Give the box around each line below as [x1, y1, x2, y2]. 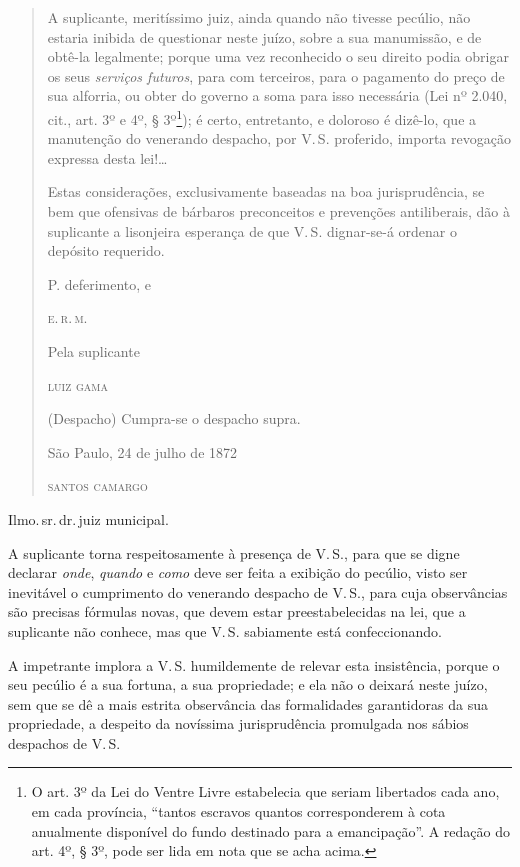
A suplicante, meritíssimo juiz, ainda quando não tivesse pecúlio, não [47, 7, 471, 27]
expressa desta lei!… [47, 147, 168, 168]
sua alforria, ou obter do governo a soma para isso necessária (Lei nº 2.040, [47, 85, 508, 106]
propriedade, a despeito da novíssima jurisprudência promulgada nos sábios [8, 713, 469, 734]
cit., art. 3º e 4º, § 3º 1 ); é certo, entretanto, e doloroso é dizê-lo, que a [47, 105, 477, 129]
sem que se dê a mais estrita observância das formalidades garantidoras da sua [8, 693, 488, 714]
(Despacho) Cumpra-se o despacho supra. [47, 408, 301, 429]
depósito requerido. [47, 240, 165, 261]
